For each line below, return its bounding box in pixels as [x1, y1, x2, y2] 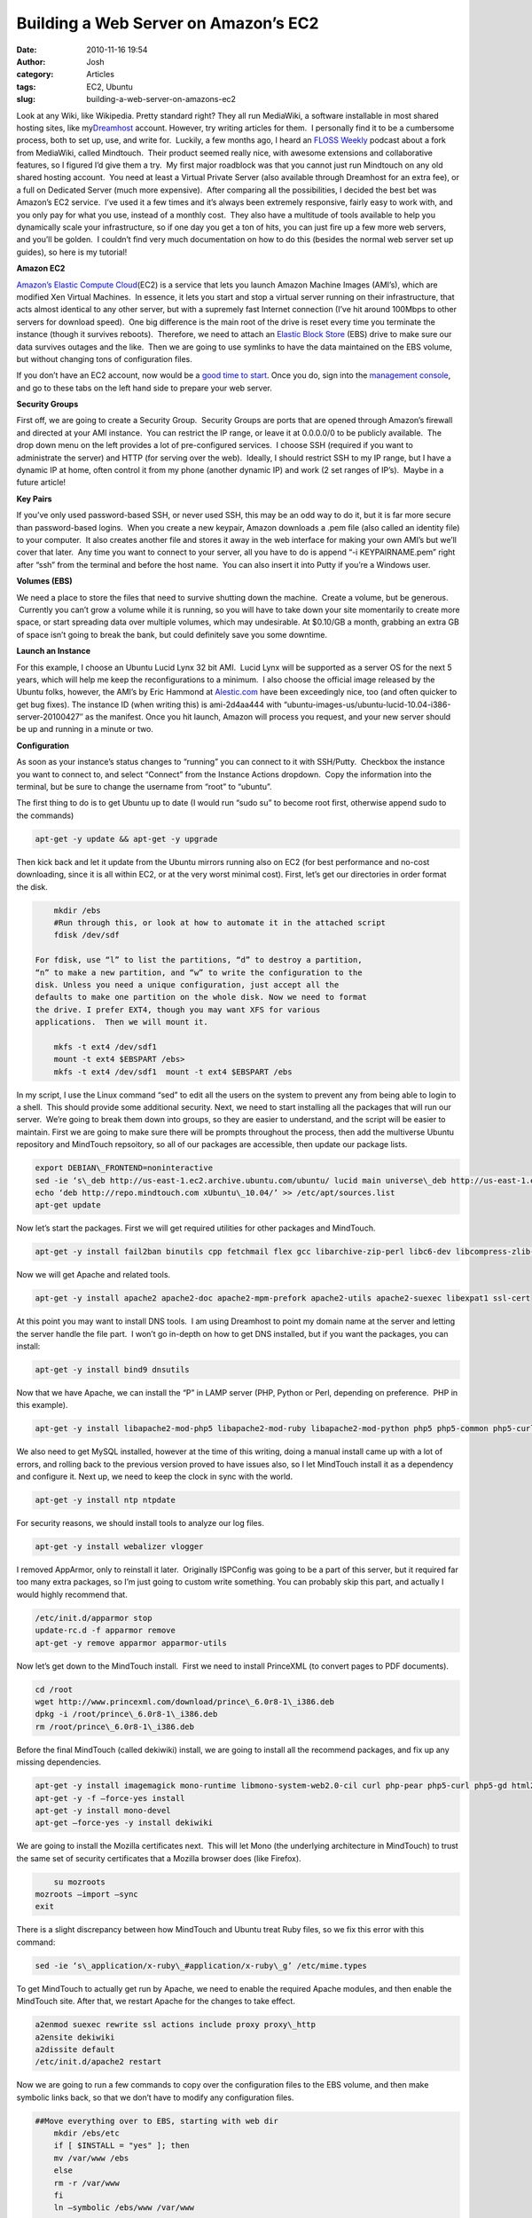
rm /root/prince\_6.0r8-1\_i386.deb [35, 1721, 195, 1732]
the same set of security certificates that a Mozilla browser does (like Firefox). [16, 1852, 301, 1863]
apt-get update [35, 1200, 101, 1210]
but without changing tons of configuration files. [16, 353, 192, 364]
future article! [16, 477, 66, 488]
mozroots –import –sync [35, 1890, 139, 1899]
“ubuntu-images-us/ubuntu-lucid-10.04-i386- [284, 699, 451, 710]
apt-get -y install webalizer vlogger [35, 1542, 204, 1552]
